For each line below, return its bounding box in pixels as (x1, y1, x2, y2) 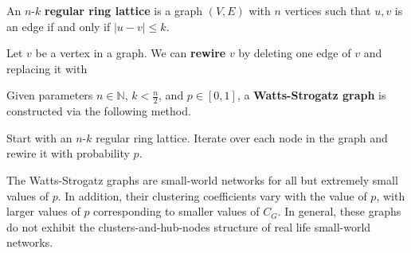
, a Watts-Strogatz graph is (237, 87, 386, 103)
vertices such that (284, 2, 371, 18)
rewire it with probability (6, 145, 130, 162)
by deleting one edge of (238, 45, 351, 61)
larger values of (6, 203, 80, 220)
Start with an (6, 129, 72, 146)
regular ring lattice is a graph (45, 2, 203, 18)
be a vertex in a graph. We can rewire (35, 45, 226, 61)
